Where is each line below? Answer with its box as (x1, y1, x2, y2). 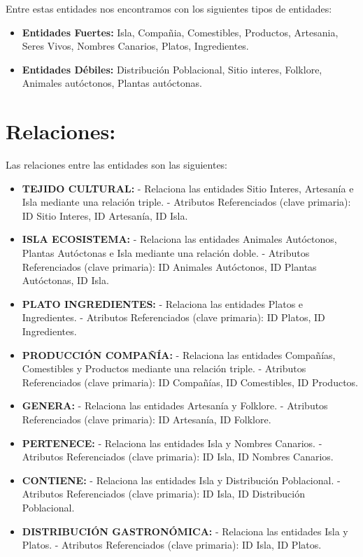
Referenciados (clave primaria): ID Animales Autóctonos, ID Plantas (22, 259, 317, 274)
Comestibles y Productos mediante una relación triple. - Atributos (22, 361, 306, 376)
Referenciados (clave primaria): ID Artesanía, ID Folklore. (22, 412, 271, 426)
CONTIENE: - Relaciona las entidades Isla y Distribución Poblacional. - (22, 472, 341, 487)
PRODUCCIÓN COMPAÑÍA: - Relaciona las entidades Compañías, (22, 347, 336, 362)
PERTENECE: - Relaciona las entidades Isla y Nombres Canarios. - (22, 435, 322, 450)
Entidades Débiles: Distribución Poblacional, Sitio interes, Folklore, (22, 62, 322, 76)
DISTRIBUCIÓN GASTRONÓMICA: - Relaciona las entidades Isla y (22, 523, 348, 538)
